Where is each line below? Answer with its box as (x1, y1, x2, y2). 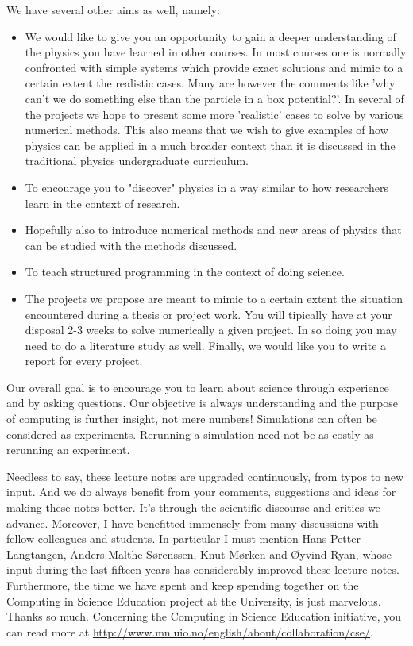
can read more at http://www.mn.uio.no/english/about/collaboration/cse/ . (6, 623, 373, 640)
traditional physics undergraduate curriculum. (25, 152, 249, 169)
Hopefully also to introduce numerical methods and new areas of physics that (25, 221, 402, 238)
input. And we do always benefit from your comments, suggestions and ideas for (6, 483, 396, 500)
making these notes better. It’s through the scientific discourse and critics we (6, 499, 380, 516)
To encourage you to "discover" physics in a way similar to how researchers (25, 179, 388, 195)
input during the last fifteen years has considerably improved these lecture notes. (6, 561, 399, 578)
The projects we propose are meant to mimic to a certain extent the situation (25, 290, 403, 306)
